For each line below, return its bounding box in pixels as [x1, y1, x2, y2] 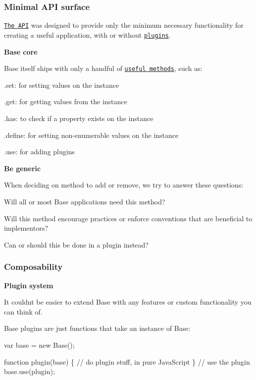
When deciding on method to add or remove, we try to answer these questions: [4, 180, 244, 190]
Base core [4, 46, 38, 57]
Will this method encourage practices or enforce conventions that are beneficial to [4, 213, 253, 223]
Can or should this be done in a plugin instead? [4, 239, 149, 250]
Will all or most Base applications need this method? [4, 196, 165, 206]
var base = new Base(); [4, 339, 75, 350]
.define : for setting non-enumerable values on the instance [4, 129, 179, 140]
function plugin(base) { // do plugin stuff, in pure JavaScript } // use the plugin [4, 356, 250, 367]
